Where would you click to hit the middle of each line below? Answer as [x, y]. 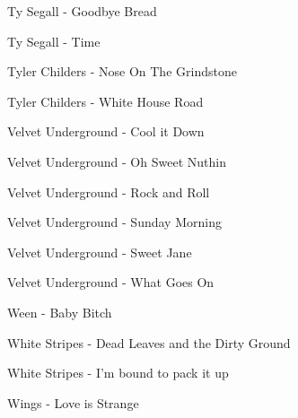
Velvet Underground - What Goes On [111, 282]
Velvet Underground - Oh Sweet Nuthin [117, 161]
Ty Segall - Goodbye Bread [82, 11]
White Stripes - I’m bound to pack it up [118, 373]
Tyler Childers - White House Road [105, 101]
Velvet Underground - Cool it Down [106, 131]
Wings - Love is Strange [73, 402]
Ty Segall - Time [54, 41]
